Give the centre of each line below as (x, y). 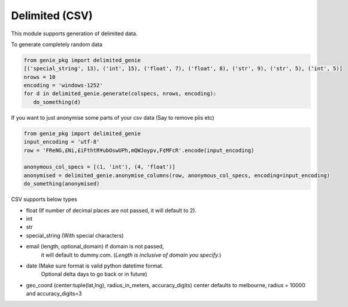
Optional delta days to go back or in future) (94, 274)
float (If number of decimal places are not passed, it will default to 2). (111, 210)
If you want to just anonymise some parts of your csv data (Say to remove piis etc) (113, 117)
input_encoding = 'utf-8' (62, 142)
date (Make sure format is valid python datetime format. (95, 266)
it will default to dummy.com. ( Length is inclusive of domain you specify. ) (131, 255)
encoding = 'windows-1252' (63, 86)
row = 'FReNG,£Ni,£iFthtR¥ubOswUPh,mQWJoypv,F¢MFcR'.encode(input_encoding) (139, 150)
